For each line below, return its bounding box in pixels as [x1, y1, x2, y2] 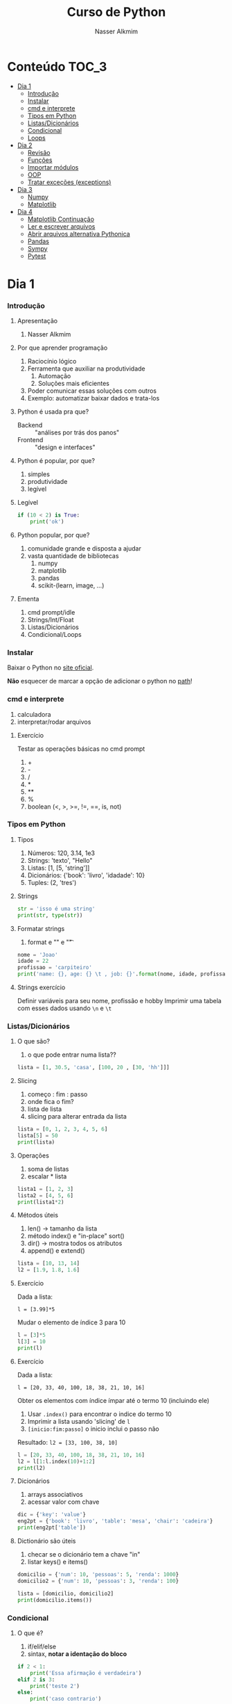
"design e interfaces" [34, 443, 96, 452]
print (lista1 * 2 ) [17, 1199, 64, 1206]
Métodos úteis [17, 1211, 59, 1219]
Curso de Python [66, 4, 166, 20]
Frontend [17, 436, 44, 444]
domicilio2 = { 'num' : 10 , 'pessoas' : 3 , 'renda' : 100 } [17, 1577, 179, 1584]
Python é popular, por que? [17, 457, 96, 465]
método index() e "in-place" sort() [27, 1232, 125, 1240]
